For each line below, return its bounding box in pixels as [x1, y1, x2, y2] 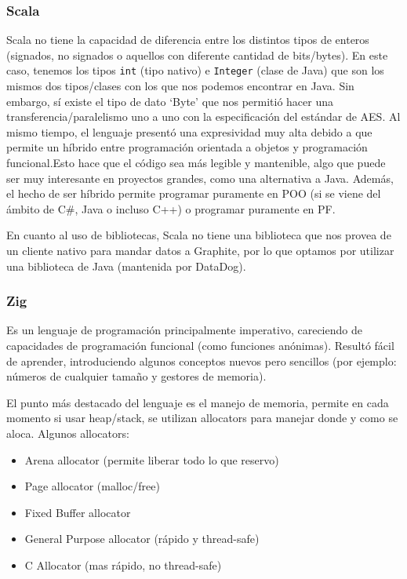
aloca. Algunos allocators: [6, 424, 129, 441]
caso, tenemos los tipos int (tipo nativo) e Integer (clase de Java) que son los [6, 62, 384, 78]
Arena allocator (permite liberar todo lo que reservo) [24, 451, 279, 468]
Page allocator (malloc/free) [24, 478, 160, 494]
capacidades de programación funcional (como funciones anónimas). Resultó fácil [6, 337, 394, 353]
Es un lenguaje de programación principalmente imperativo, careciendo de [6, 322, 362, 338]
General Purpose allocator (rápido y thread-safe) [24, 530, 260, 547]
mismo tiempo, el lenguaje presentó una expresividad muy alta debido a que [6, 123, 372, 140]
